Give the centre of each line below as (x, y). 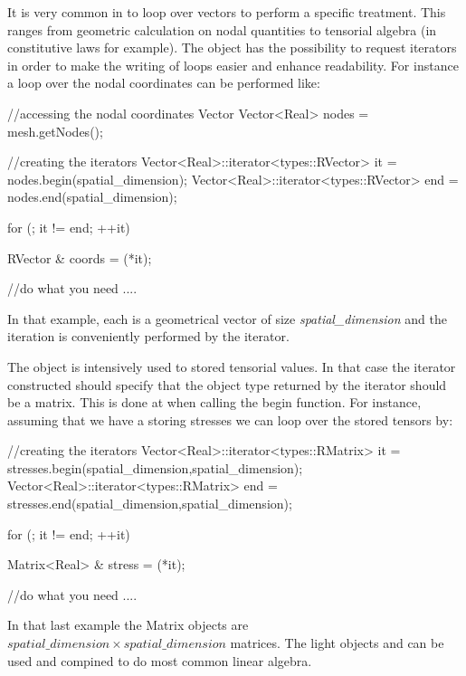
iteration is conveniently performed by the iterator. (148, 336)
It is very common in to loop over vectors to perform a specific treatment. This (227, 12)
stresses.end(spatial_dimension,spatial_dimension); (150, 504)
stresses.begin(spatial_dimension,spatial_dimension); (155, 467)
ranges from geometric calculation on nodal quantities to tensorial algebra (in (222, 29)
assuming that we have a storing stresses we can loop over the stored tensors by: (230, 419)
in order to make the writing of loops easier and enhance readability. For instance (233, 65)
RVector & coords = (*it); (80, 257)
